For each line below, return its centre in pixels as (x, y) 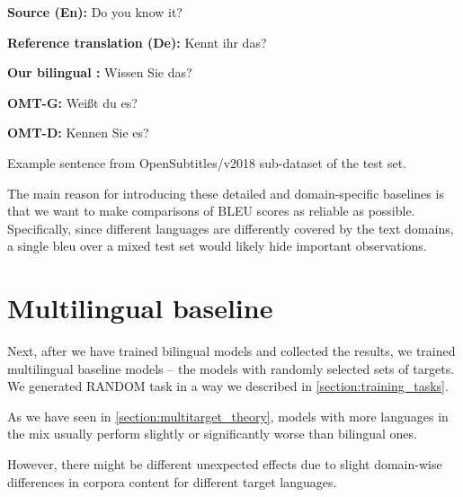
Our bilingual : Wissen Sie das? (100, 72)
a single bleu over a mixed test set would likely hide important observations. (217, 246)
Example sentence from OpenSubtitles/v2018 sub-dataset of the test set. (207, 162)
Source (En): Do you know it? (95, 12)
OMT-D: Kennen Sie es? (78, 133)
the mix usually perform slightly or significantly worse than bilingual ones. (212, 434)
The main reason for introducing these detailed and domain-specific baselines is (226, 193)
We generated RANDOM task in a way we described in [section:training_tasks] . (228, 386)
